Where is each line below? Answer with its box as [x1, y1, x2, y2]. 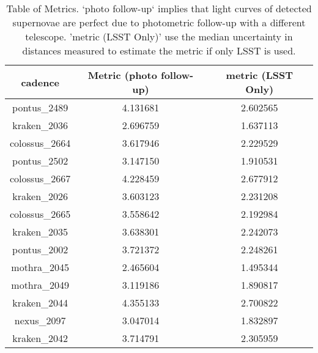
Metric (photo [87, 68, 157, 82]
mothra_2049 [11, 278, 70, 292]
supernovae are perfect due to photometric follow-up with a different [12, 15, 306, 29]
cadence [21, 75, 59, 89]
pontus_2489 [12, 100, 68, 114]
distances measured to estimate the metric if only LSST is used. [22, 43, 296, 58]
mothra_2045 [11, 260, 70, 274]
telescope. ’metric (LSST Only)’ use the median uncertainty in [25, 29, 293, 43]
